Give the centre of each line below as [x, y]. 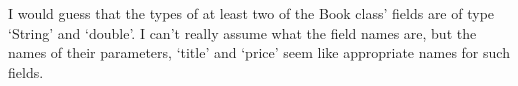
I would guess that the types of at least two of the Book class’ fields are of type [251, 13]
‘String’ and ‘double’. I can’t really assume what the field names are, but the [242, 32]
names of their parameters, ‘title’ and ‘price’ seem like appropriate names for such [259, 52]
